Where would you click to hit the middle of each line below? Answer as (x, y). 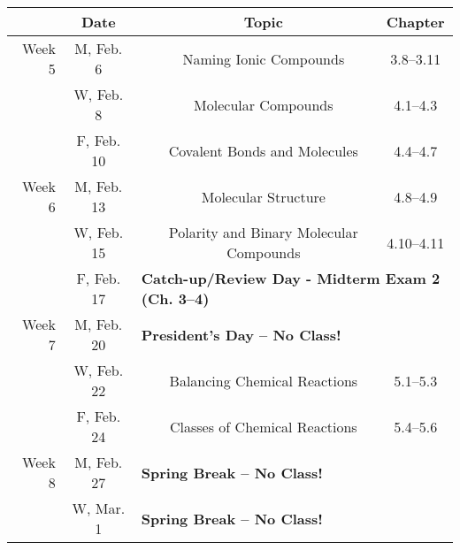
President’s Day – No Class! (241, 334)
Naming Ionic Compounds (264, 58)
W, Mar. (99, 508)
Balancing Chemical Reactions (264, 380)
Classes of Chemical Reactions (264, 426)
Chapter (415, 22)
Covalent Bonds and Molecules (263, 150)
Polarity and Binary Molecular (263, 232)
